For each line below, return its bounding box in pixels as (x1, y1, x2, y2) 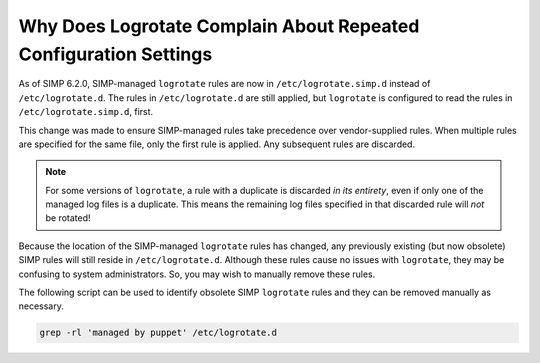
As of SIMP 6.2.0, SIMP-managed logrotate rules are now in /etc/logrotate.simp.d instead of (18, 78, 431, 90)
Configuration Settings (18, 43, 213, 65)
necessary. (18, 300, 65, 312)
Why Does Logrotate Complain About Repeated (18, 15, 420, 37)
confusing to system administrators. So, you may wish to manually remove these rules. (18, 268, 376, 280)
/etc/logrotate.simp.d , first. (18, 106, 154, 118)
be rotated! (45, 212, 91, 224)
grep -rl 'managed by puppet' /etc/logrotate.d (39, 327, 277, 339)
